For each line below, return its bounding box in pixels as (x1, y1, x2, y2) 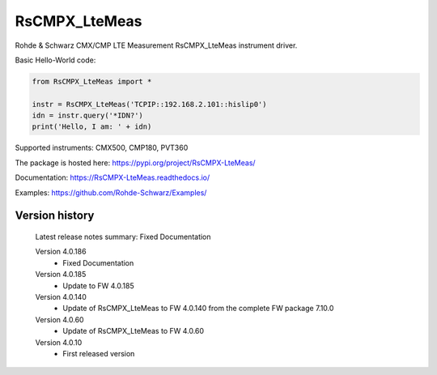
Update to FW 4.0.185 (62, 280, 134, 291)
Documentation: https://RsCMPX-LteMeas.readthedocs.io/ (15, 173, 210, 182)
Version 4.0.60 (35, 314, 84, 324)
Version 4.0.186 (35, 247, 87, 257)
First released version (62, 348, 135, 358)
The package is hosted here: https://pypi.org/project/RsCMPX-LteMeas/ (15, 158, 256, 168)
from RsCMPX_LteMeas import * (32, 77, 152, 86)
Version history (15, 209, 95, 223)
